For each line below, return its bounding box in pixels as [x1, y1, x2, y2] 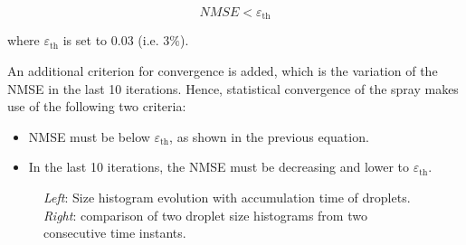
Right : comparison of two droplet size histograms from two [43, 205, 367, 224]
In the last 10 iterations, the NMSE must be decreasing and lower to [28, 157, 410, 176]
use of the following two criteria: [7, 97, 186, 116]
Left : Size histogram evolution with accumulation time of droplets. [43, 188, 411, 207]
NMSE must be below [28, 127, 150, 146]
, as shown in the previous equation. [169, 127, 369, 146]
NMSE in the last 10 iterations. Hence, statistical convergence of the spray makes [7, 79, 459, 98]
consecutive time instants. [43, 223, 186, 242]
